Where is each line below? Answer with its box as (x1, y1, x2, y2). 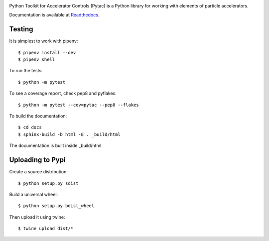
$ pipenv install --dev (18, 50, 76, 55)
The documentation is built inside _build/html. (9, 142, 103, 149)
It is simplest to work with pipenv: (9, 38, 78, 44)
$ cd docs (18, 124, 42, 130)
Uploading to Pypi (9, 156, 66, 164)
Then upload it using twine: (9, 214, 65, 220)
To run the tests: (9, 68, 43, 74)
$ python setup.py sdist (18, 180, 79, 186)
